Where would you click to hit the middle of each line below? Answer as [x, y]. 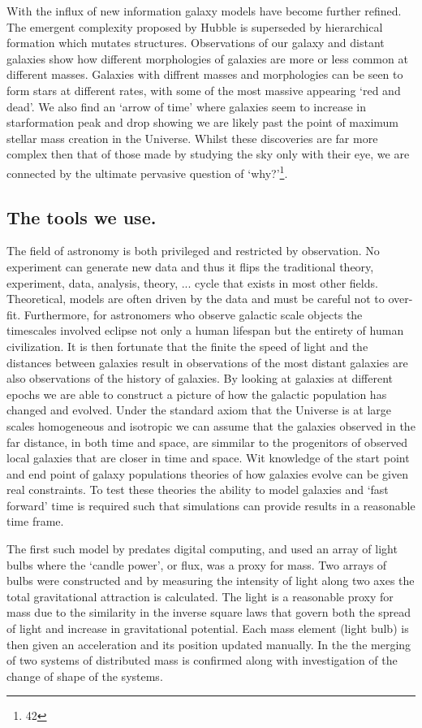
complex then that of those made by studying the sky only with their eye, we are [208, 154]
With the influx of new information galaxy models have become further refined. [204, 11]
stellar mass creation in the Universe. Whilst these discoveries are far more [192, 138]
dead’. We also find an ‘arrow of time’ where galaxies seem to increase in [186, 106]
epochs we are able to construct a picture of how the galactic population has [197, 394]
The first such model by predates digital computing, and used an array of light [202, 549]
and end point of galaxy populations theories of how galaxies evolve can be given [207, 473]
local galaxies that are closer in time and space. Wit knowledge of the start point [208, 458]
